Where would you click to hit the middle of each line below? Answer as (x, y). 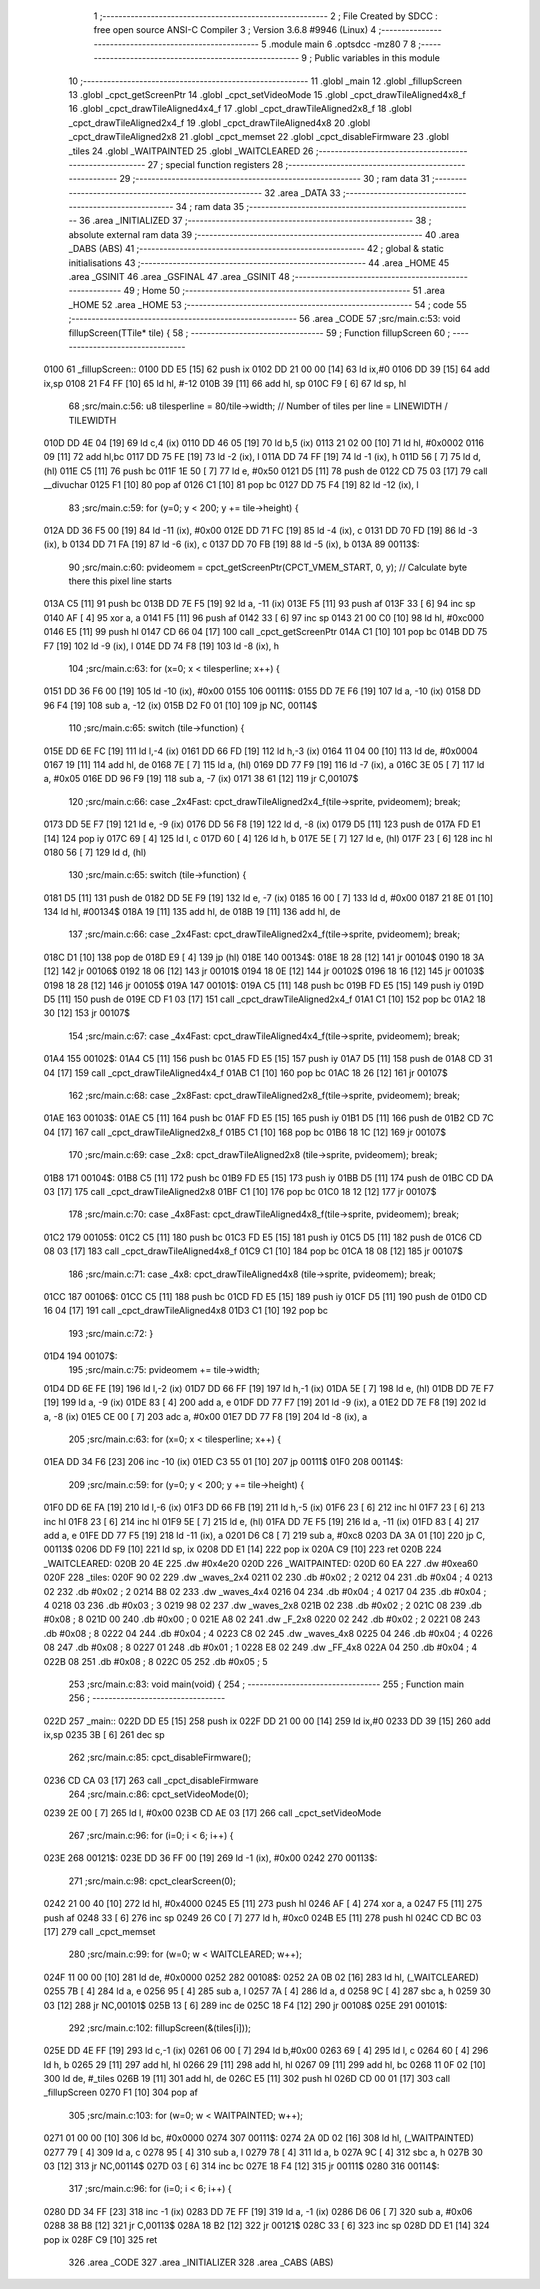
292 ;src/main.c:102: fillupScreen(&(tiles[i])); (160, 2027)
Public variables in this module (377, 58)
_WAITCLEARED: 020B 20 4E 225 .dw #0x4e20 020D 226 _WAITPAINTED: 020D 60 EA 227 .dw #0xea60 (261, 1563)
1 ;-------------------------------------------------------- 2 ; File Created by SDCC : (266, 16)
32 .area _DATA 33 (302, 192)
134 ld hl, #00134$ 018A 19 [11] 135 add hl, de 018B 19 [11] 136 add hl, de (192, 912)
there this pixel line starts (120, 581)
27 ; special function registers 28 (215, 164)
